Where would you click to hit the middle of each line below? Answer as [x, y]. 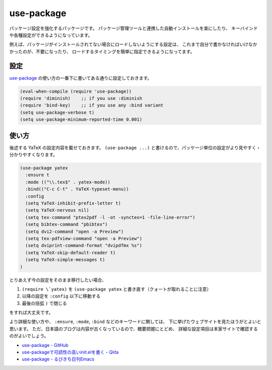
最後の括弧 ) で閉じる [45, 303]
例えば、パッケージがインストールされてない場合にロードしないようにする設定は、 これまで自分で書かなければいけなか [133, 44]
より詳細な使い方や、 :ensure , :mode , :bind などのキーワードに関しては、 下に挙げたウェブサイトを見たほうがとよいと [135, 322]
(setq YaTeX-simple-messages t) [65, 260]
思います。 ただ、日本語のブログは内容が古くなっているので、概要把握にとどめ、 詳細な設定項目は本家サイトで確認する [133, 329]
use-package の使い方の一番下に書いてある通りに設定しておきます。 [81, 78]
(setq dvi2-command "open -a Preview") [75, 231]
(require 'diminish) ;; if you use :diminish [81, 98]
